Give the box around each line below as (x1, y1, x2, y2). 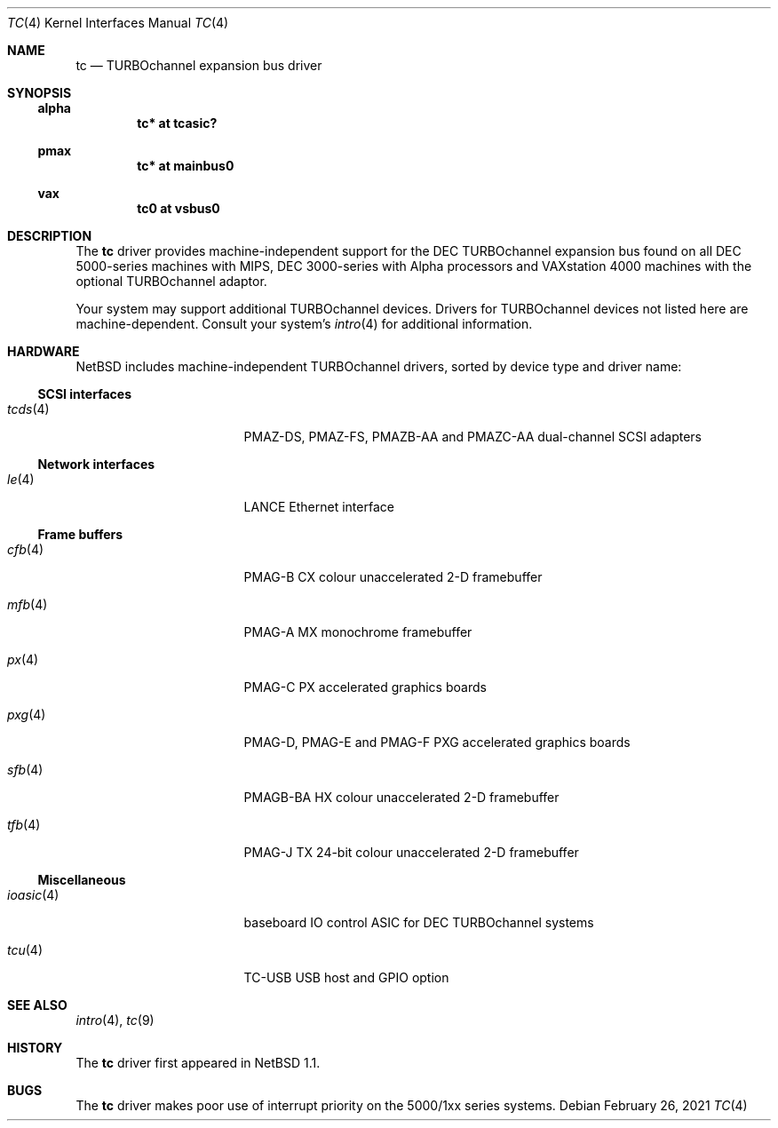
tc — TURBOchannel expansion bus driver (75, 58, 322, 73)
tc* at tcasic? (137, 115, 218, 131)
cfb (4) (7, 542, 44, 557)
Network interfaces (37, 457, 155, 472)
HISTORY (7, 1040, 63, 1055)
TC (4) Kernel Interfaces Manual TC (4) (7, 15, 229, 30)
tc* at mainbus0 (137, 158, 234, 173)
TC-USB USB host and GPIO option (243, 970, 449, 985)
